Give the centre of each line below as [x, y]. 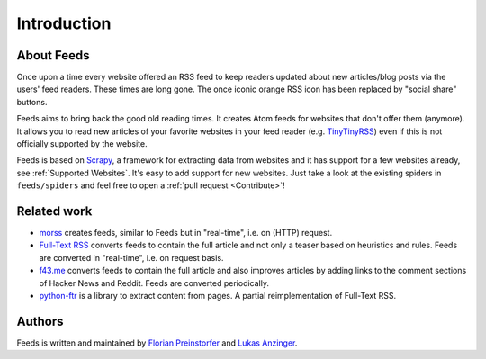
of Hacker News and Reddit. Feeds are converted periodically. [154, 283]
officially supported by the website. [82, 144]
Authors [40, 321]
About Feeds [53, 55]
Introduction [64, 23]
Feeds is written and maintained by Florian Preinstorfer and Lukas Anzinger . [157, 343]
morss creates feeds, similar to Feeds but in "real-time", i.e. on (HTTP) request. [186, 233]
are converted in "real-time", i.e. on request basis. [131, 257]
